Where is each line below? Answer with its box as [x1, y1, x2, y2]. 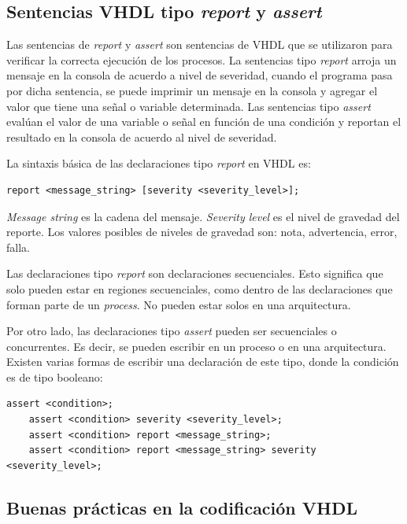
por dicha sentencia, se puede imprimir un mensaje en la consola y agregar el [6, 82, 378, 98]
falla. [6, 238, 30, 255]
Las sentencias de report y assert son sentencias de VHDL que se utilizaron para [6, 36, 393, 53]
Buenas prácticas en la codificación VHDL [6, 495, 358, 519]
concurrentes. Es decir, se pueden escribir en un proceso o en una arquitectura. [6, 338, 387, 354]
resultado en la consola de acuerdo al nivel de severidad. [6, 128, 277, 145]
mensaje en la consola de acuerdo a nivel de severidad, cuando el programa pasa [6, 67, 393, 83]
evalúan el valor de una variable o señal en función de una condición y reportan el [6, 113, 401, 130]
